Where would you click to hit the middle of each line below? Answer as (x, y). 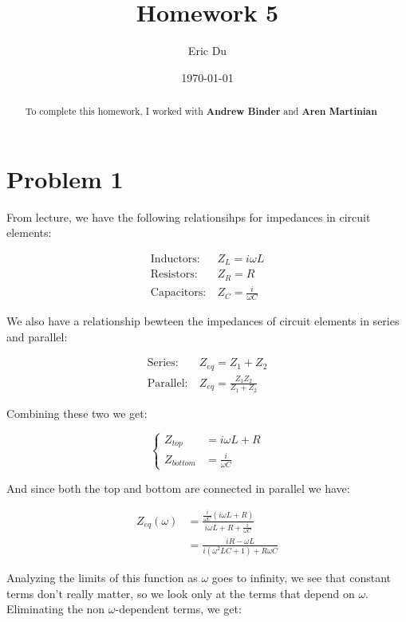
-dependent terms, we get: (178, 609)
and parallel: (37, 336)
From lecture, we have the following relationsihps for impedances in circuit (189, 217)
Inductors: (175, 259)
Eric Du (207, 51)
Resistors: (174, 275)
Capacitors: (178, 293)
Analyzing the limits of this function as (102, 578)
